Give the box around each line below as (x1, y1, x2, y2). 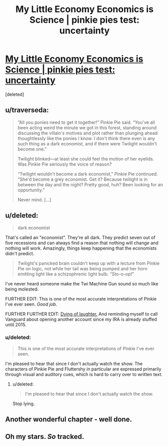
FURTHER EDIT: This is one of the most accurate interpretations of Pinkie (5, 295, 157, 302)
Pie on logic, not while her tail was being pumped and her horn (17, 265, 147, 271)
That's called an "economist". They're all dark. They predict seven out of (5, 234, 156, 240)
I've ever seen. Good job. (5, 301, 57, 307)
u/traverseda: (5, 106, 49, 114)
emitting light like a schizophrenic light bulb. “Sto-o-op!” (17, 271, 134, 277)
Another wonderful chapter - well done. (5, 415, 132, 424)
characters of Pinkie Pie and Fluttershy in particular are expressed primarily (5, 366, 162, 372)
